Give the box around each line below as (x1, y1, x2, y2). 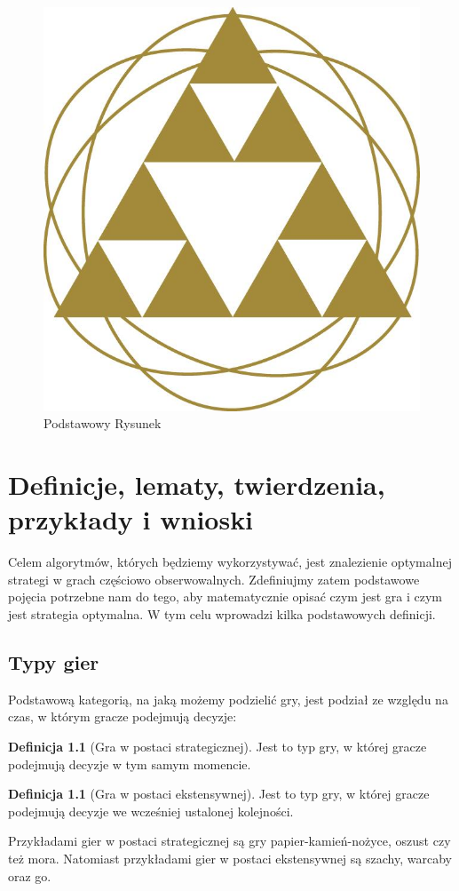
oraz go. (8, 866, 51, 885)
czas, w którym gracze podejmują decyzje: (8, 707, 237, 726)
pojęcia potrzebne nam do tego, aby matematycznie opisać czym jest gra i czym (8, 587, 442, 606)
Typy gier (8, 648, 99, 675)
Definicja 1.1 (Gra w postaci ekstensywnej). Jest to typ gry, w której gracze (8, 784, 430, 803)
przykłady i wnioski (8, 501, 254, 537)
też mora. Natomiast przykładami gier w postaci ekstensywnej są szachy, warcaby (8, 848, 452, 867)
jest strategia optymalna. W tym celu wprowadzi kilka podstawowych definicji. (8, 604, 436, 623)
